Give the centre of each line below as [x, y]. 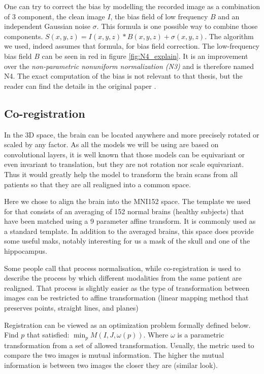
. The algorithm [229, 36]
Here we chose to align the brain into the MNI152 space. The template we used [127, 201]
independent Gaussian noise [47, 26]
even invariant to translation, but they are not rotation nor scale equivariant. [124, 164]
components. [24, 36]
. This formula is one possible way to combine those [177, 26]
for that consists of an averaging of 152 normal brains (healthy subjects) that [124, 211]
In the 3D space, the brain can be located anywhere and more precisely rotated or [132, 134]
